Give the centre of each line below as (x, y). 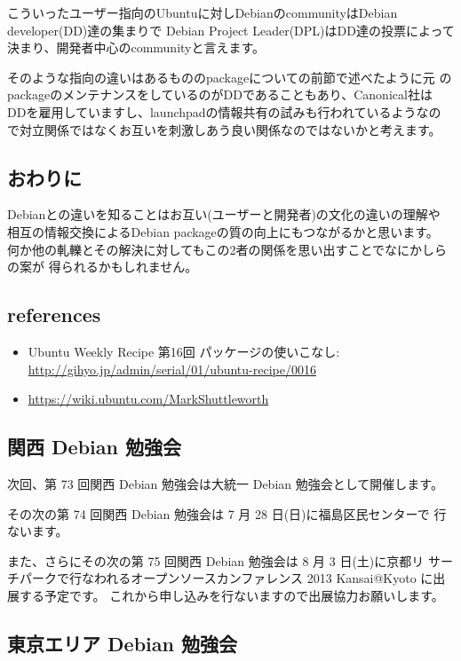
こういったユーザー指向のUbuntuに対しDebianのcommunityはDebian (203, 12)
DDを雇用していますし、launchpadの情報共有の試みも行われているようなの (224, 111)
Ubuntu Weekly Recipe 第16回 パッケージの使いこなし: (184, 351)
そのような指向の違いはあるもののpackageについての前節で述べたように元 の (230, 77)
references (54, 315)
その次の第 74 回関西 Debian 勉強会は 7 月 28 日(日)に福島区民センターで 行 (227, 513)
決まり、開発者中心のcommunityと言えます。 (136, 47)
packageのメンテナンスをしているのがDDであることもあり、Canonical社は (220, 94)
